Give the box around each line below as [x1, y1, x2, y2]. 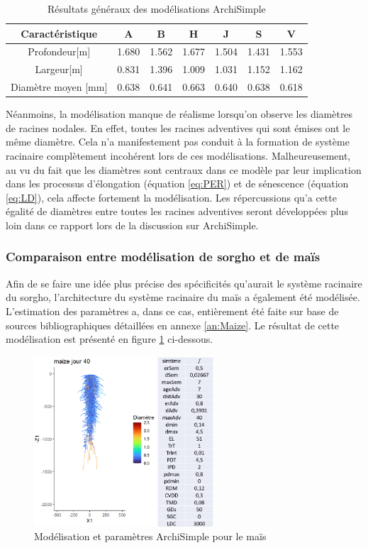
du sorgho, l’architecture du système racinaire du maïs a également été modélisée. [6, 290, 360, 305]
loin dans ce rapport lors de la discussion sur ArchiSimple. [6, 217, 259, 232]
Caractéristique [21, 26, 98, 40]
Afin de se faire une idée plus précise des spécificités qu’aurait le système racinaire [6, 275, 362, 290]
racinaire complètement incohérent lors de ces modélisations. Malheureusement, [6, 148, 351, 163]
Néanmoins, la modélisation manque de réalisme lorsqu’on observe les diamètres [6, 106, 353, 121]
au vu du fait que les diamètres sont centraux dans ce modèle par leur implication [6, 162, 362, 177]
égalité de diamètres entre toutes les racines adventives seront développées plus [6, 204, 348, 219]
